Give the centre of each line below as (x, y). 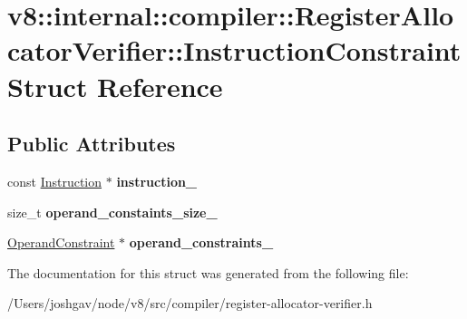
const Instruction (55, 181)
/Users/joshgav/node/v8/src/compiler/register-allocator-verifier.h (190, 303)
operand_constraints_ (201, 242)
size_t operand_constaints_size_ (112, 212)
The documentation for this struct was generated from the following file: (208, 272)
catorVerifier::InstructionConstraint (234, 50)
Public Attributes (92, 144)
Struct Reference (115, 86)
